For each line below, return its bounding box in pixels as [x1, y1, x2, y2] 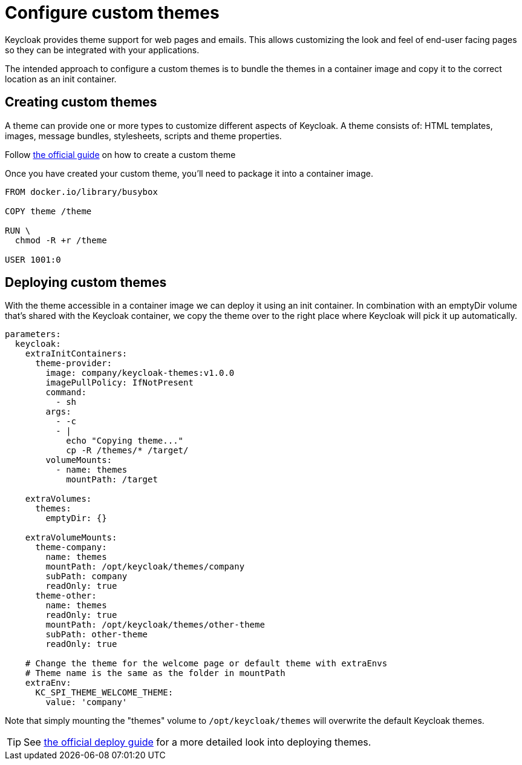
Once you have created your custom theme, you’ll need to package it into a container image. [5, 168, 373, 179]
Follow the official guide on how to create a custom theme [5, 149, 236, 160]
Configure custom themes [5, 2, 220, 23]
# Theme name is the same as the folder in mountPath [25, 668, 285, 678]
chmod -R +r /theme [15, 235, 107, 245]
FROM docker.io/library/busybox [5, 186, 158, 197]
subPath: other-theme [45, 629, 148, 640]
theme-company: [35, 542, 107, 553]
